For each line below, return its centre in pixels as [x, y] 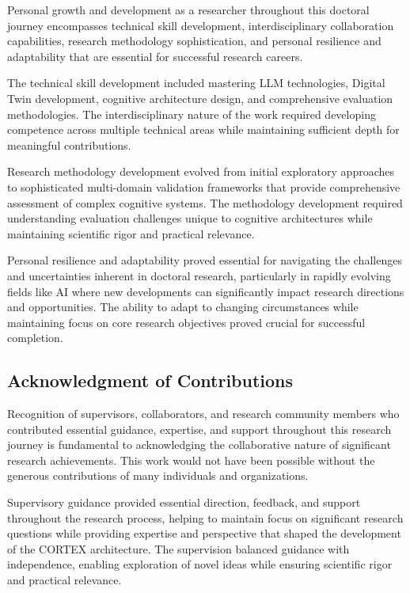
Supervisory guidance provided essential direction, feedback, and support [184, 502]
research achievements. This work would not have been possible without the [191, 460]
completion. [35, 338]
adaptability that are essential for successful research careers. [155, 56]
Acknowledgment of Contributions [150, 380]
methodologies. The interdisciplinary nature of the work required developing [192, 114]
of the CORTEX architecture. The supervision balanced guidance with [178, 548]
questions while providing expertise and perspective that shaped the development [204, 533]
